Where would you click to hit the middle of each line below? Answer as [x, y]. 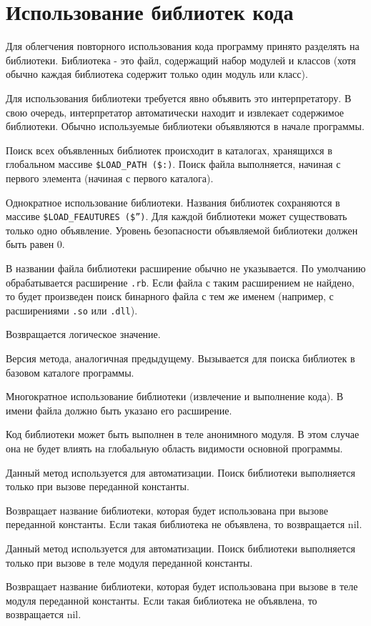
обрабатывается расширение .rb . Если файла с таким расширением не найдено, [180, 282]
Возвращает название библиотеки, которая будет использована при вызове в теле [182, 586]
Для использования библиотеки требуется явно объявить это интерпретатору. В [179, 98]
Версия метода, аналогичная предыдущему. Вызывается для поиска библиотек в [180, 358]
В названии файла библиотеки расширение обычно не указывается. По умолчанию [186, 268]
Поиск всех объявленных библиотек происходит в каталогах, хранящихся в [169, 150]
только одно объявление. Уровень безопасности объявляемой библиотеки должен [182, 230]
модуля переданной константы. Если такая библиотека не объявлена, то [162, 600]
